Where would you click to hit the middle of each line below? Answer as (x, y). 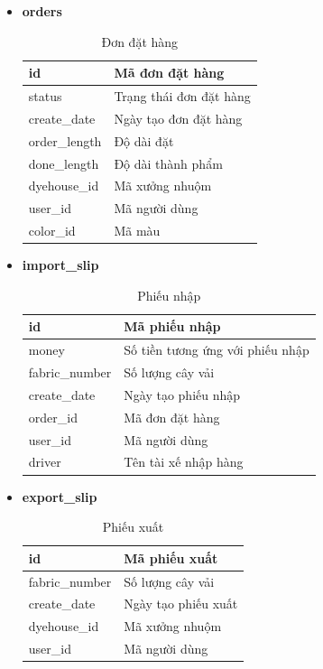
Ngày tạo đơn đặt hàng (178, 118)
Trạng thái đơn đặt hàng (182, 96)
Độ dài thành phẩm (168, 163)
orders (42, 11)
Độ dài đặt (144, 140)
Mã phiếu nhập (172, 326)
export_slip (60, 496)
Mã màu (137, 231)
